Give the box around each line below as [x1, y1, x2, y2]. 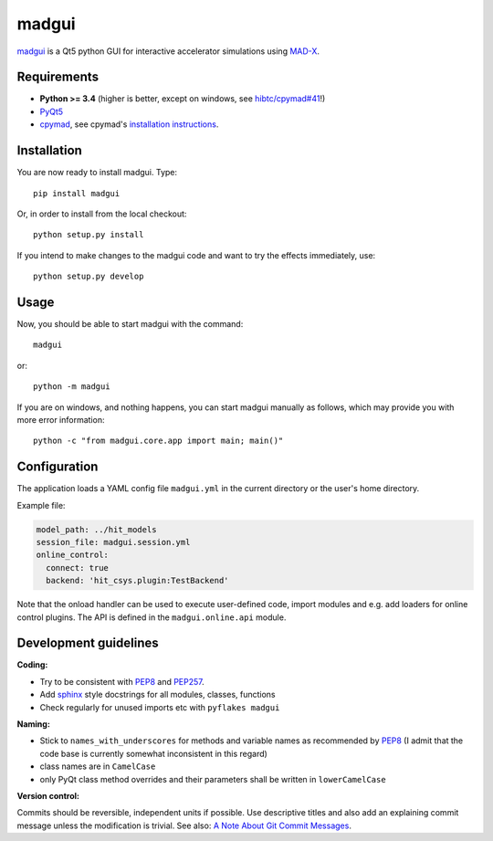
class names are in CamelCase [39, 761, 156, 772]
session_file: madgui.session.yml [36, 537, 191, 548]
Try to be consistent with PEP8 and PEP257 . [39, 676, 205, 687]
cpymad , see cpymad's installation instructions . [39, 119, 219, 130]
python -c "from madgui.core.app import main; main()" [33, 436, 284, 447]
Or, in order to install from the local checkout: [16, 208, 187, 219]
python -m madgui [33, 382, 110, 392]
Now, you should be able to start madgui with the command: [16, 319, 244, 329]
